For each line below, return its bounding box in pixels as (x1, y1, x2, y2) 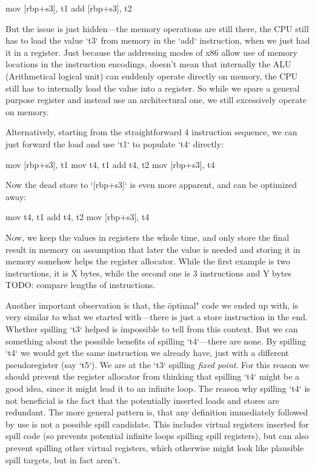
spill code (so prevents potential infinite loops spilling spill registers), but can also (5, 429, 309, 442)
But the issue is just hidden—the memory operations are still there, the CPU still (5, 22, 309, 35)
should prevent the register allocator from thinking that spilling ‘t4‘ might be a (5, 370, 300, 383)
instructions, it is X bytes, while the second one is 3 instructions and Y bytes (5, 266, 292, 279)
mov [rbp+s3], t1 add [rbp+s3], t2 (5, 2, 132, 14)
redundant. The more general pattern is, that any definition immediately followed (5, 406, 308, 418)
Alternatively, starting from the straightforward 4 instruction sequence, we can (5, 126, 297, 138)
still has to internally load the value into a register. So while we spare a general (5, 81, 300, 94)
